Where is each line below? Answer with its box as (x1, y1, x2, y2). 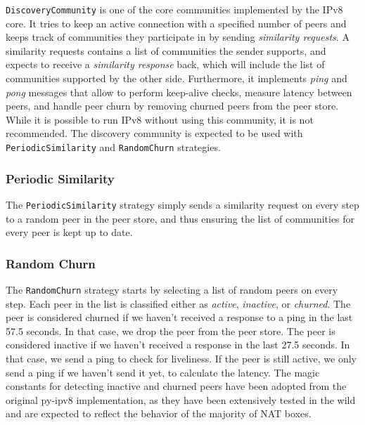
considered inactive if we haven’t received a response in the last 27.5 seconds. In (6, 337, 350, 352)
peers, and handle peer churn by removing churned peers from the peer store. (6, 98, 339, 113)
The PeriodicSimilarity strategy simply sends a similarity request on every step (6, 197, 359, 211)
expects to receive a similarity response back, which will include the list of (6, 57, 325, 72)
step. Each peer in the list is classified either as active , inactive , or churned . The (6, 296, 351, 310)
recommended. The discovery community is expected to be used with (6, 126, 303, 140)
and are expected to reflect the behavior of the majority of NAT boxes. (6, 406, 312, 421)
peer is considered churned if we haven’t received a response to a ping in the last (6, 310, 353, 325)
